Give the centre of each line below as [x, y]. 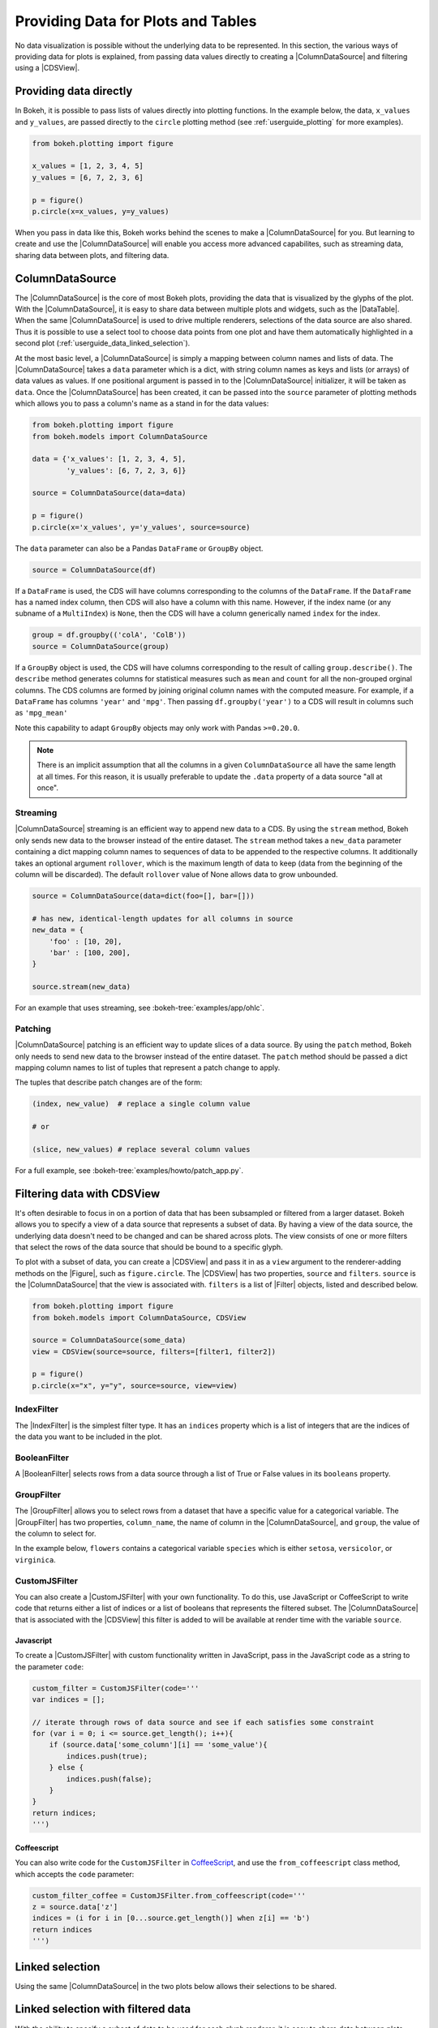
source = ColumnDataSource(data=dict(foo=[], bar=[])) [143, 896]
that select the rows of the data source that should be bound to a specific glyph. [149, 1247]
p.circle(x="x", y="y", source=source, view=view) [135, 1386]
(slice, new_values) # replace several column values [141, 1149]
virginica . [35, 1560]
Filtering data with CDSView [88, 1194]
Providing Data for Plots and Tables [136, 21]
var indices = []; [69, 1699]
